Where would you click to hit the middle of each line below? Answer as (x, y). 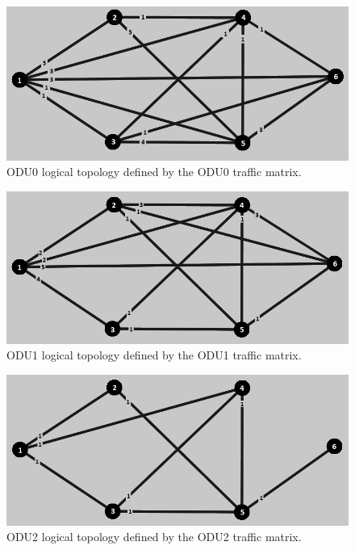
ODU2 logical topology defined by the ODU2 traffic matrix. (154, 537)
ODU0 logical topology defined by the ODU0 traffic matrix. (154, 172)
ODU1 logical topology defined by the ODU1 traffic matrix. (154, 355)
